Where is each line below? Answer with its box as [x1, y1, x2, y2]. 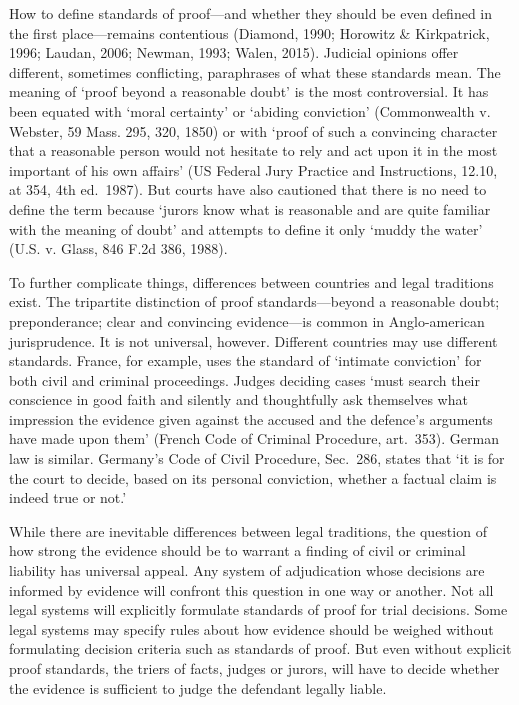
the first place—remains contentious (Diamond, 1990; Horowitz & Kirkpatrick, [9, 22, 490, 43]
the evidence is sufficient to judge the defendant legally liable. [9, 677, 387, 698]
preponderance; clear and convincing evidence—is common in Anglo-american [9, 310, 485, 331]
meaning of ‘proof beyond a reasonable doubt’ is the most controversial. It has [9, 81, 489, 102]
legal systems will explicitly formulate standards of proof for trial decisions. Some [9, 599, 508, 620]
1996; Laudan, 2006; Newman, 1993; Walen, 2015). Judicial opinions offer [9, 42, 459, 63]
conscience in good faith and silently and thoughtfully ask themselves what [9, 389, 468, 410]
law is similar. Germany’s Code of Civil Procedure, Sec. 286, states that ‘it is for [9, 448, 505, 469]
